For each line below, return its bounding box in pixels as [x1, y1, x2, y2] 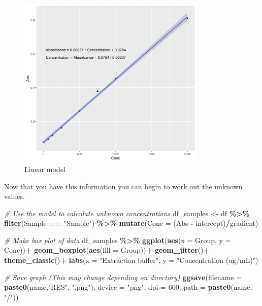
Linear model [24, 163, 65, 174]
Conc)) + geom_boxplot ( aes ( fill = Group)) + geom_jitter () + [4, 245, 210, 255]
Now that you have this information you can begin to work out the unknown [4, 181, 243, 191]
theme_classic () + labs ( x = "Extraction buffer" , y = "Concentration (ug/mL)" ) [4, 255, 258, 265]
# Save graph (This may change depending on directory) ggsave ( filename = [4, 271, 242, 282]
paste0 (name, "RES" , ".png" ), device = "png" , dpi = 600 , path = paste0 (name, [4, 282, 252, 292]
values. [4, 191, 25, 201]
